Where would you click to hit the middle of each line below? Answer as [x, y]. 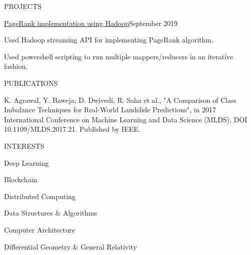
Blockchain [21, 179]
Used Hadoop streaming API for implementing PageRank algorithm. [109, 40]
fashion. [16, 66]
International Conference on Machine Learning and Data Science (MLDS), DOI [126, 119]
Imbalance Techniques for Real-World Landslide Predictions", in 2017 [110, 110]
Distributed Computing [40, 196]
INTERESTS [24, 145]
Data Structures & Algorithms [51, 213]
